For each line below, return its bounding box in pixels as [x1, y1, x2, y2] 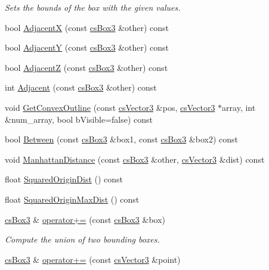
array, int [222, 101, 256, 113]
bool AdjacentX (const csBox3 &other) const [5, 21, 169, 33]
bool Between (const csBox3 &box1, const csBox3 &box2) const [5, 133, 239, 145]
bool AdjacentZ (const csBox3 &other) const [5, 61, 168, 73]
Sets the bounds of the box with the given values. [5, 1, 181, 13]
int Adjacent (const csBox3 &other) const [5, 81, 157, 94]
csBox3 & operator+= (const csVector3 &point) [5, 253, 181, 265]
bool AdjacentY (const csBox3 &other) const [5, 41, 169, 54]
